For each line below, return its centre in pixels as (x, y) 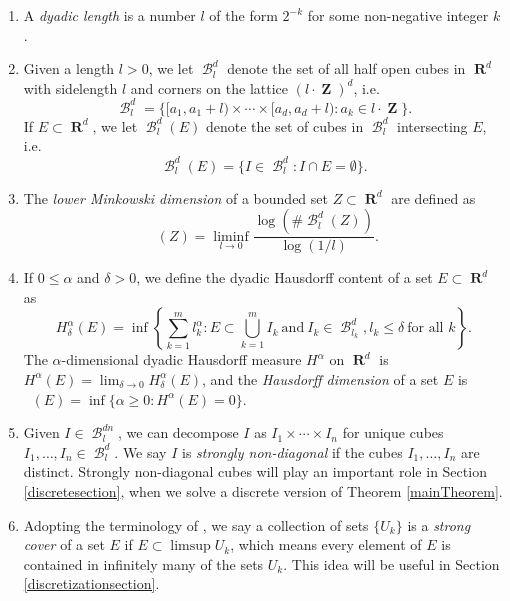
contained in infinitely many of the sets (143, 563)
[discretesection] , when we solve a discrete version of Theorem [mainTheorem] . (263, 490)
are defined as (433, 197)
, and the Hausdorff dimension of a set (320, 378)
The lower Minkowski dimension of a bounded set (175, 197)
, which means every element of (326, 544)
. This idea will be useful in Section (391, 563)
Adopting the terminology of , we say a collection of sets (196, 524)
